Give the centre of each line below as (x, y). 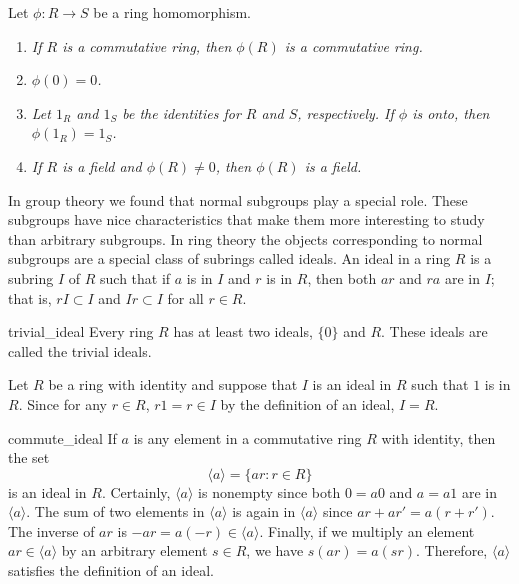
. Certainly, (136, 491)
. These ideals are (434, 331)
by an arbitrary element (134, 550)
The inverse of (51, 530)
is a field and (102, 165)
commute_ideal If (62, 437)
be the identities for (181, 112)
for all (185, 297)
